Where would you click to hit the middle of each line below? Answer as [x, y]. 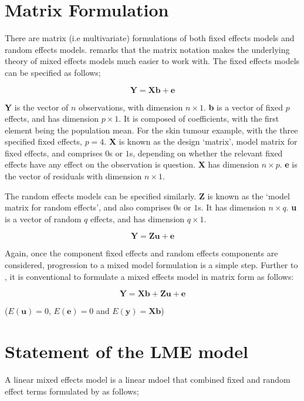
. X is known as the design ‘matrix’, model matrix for [201, 141]
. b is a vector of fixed [243, 107]
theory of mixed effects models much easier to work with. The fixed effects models [152, 61]
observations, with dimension [131, 107]
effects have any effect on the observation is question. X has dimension [132, 164]
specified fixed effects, [43, 141]
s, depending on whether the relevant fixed [206, 153]
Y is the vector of [37, 107]
